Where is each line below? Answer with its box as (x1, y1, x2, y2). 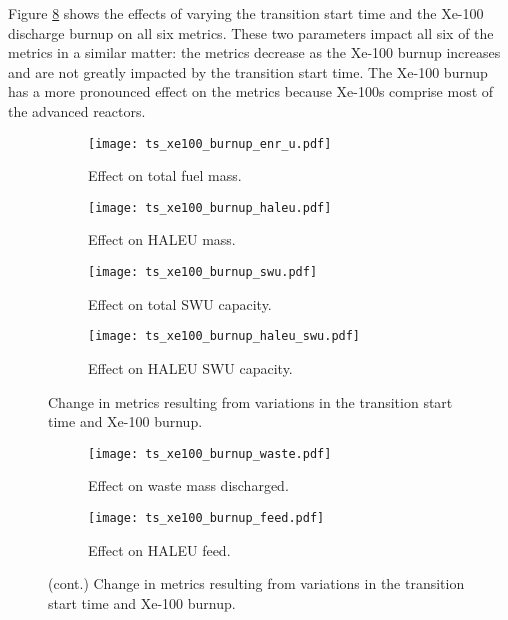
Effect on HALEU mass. (88, 229, 236, 250)
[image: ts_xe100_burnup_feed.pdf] (88, 511, 325, 525)
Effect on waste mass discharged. (88, 475, 289, 496)
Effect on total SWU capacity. (88, 293, 272, 314)
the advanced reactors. (8, 100, 146, 121)
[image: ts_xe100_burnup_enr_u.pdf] (88, 136, 332, 151)
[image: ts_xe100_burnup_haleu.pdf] (88, 200, 332, 215)
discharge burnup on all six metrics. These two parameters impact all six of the (8, 22, 494, 43)
